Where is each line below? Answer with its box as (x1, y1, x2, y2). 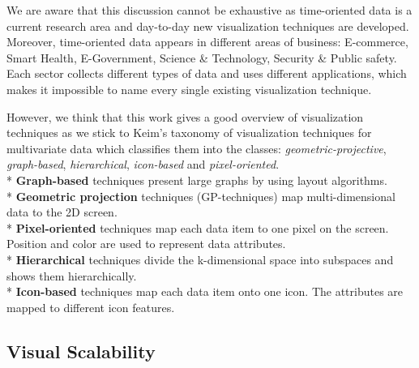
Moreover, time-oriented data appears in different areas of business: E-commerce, (6, 33, 408, 50)
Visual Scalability (6, 338, 156, 363)
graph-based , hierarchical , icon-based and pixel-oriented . (6, 156, 280, 173)
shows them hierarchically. (6, 267, 137, 284)
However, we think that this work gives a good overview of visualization (6, 108, 364, 125)
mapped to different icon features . (6, 298, 175, 315)
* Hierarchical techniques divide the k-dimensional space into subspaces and (6, 250, 394, 267)
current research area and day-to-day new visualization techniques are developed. (6, 17, 409, 34)
